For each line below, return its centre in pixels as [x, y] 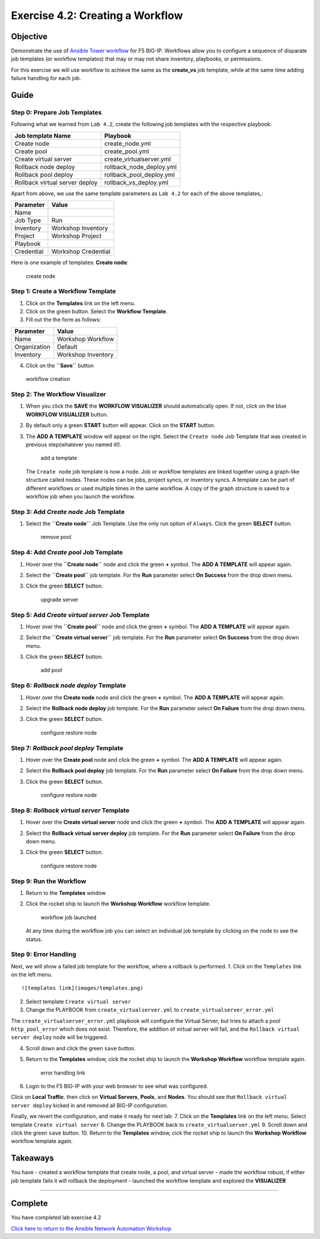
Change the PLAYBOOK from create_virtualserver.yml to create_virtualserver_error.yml [150, 1010]
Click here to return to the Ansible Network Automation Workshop [91, 1228]
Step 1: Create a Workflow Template [63, 291]
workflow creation [48, 379]
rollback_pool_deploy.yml [139, 174]
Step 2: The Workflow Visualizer [58, 395]
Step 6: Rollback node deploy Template [68, 685]
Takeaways [33, 1158]
